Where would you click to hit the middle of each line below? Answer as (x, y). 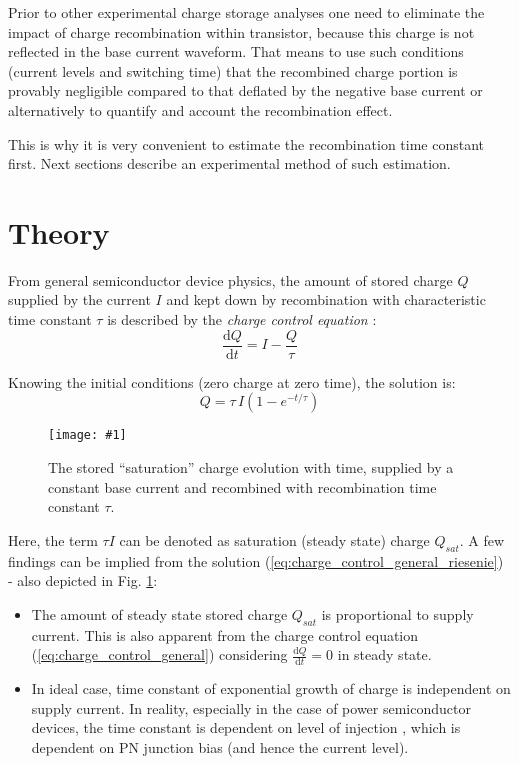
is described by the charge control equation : (242, 319)
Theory (59, 231)
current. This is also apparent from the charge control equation (225, 634)
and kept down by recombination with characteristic (326, 299)
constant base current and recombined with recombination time (242, 486)
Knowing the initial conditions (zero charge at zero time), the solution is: (232, 381)
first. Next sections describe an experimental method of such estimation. (229, 163)
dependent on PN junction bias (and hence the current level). (220, 746)
